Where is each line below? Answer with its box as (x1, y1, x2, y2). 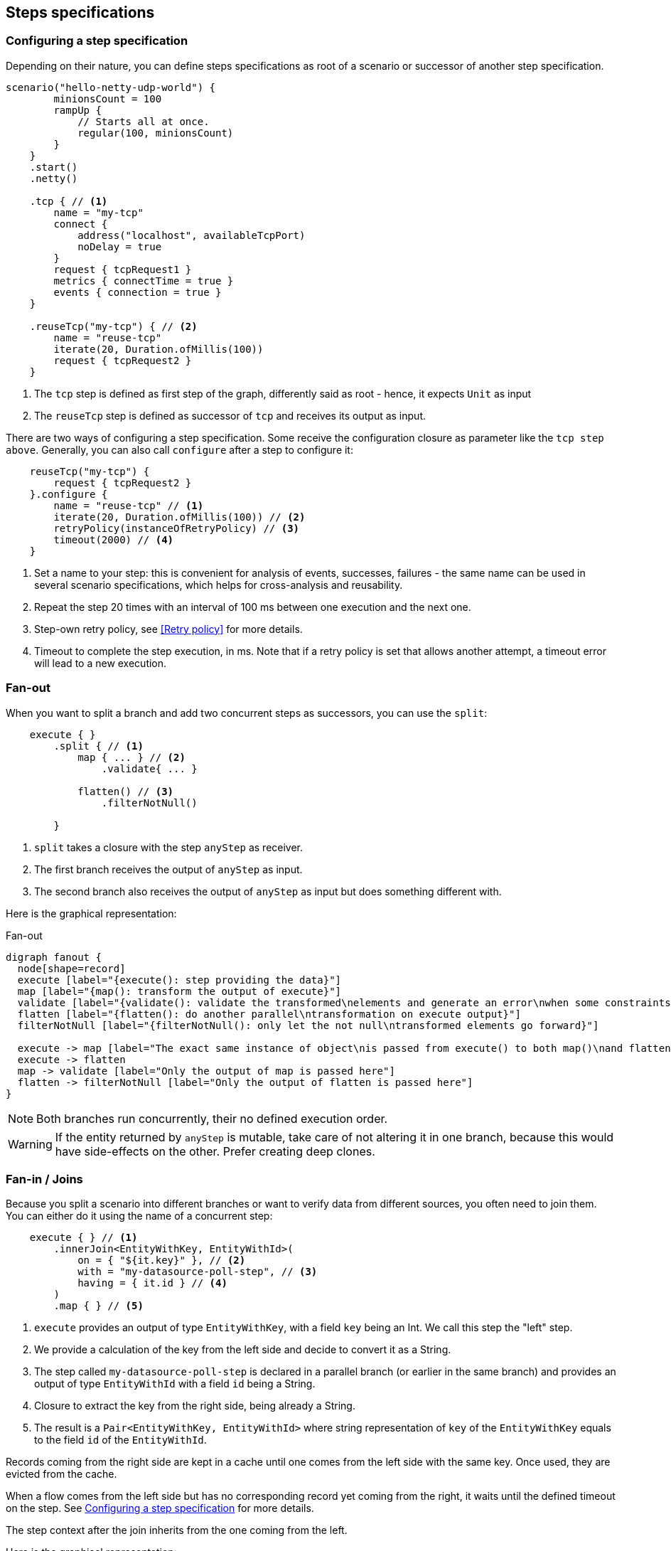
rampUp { (53, 104, 102, 116)
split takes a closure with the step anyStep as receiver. (34, 841, 304, 853)
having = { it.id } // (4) (77, 1277, 227, 1289)
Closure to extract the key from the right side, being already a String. (34, 1400, 355, 1412)
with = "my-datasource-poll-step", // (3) (77, 1266, 318, 1278)
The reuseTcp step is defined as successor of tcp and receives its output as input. (34, 409, 426, 422)
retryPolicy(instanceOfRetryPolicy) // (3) (53, 522, 300, 534)
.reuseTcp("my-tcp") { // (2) (29, 320, 198, 332)
